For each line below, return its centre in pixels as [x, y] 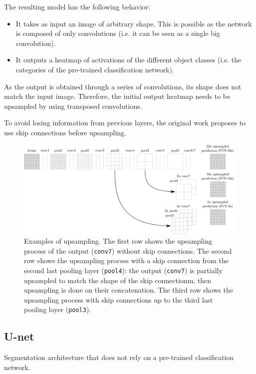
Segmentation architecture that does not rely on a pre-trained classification [119, 357]
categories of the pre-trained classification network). [95, 69]
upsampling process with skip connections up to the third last [119, 299]
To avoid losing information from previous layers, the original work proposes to [125, 123]
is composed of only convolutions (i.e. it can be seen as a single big [118, 33]
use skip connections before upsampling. [65, 132]
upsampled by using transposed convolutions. [73, 106]
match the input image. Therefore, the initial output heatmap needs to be [117, 96]
